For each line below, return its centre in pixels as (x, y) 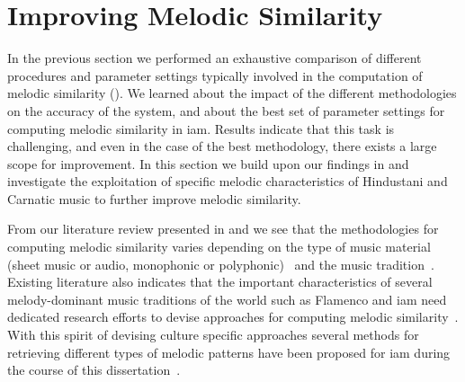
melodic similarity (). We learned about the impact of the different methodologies (232, 93)
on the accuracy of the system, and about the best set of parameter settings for (226, 110)
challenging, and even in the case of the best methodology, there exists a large (222, 146)
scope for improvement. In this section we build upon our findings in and (208, 163)
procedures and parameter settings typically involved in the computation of (215, 75)
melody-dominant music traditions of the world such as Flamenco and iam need (227, 299)
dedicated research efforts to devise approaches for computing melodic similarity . (233, 317)
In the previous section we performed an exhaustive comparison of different (215, 58)
